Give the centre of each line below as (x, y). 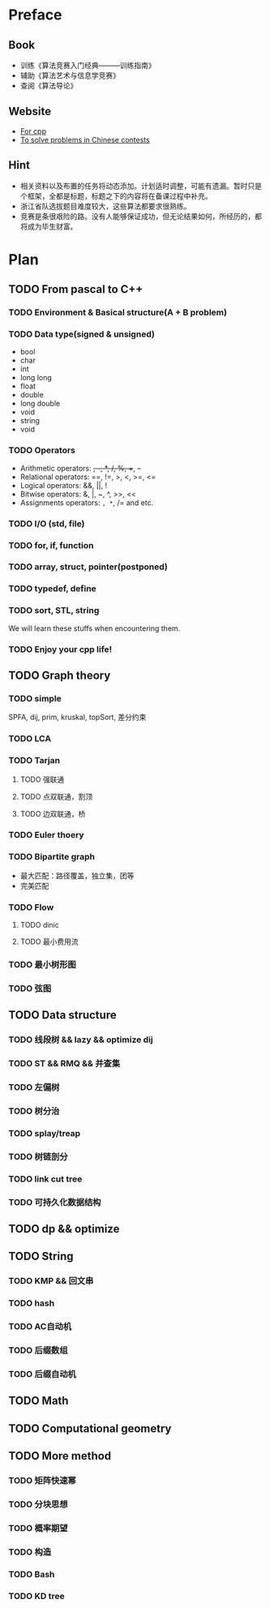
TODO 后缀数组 (38, 1350)
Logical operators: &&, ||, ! (64, 485)
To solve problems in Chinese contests (85, 139)
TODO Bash (32, 1574)
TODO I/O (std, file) (47, 523)
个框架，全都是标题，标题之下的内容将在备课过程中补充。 (116, 195)
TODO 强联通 (42, 779)
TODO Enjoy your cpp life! (60, 649)
